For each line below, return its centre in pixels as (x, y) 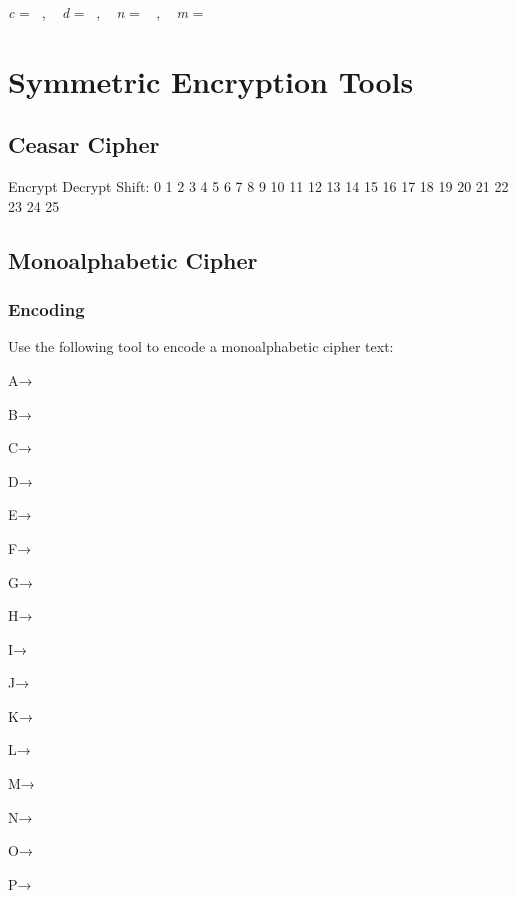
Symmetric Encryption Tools (211, 80)
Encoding (46, 309)
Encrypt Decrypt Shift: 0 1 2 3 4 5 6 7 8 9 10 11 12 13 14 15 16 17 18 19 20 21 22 (258, 186)
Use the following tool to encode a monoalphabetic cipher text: (201, 346)
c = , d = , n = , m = (106, 12)
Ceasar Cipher (84, 144)
